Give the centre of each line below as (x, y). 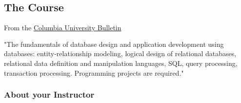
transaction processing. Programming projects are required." (94, 72)
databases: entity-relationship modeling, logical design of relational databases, (120, 53)
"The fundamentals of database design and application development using (114, 44)
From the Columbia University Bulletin (63, 28)
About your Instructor (49, 94)
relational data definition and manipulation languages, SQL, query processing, (121, 63)
